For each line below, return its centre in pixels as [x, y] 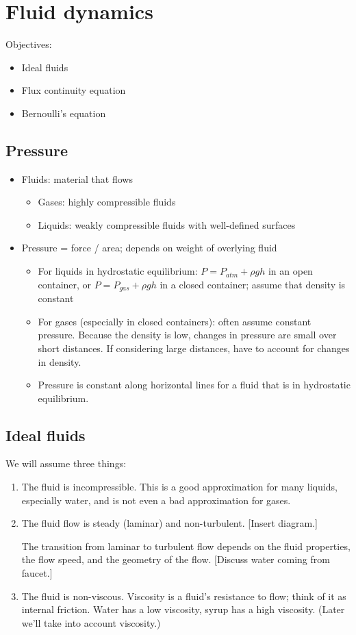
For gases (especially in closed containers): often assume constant [175, 321]
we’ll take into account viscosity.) [91, 622]
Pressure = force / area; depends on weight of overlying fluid [149, 248]
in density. [60, 361]
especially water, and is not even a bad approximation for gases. [156, 500]
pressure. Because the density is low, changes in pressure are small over [187, 335]
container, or [65, 284]
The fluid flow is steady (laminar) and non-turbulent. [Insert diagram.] [169, 523]
